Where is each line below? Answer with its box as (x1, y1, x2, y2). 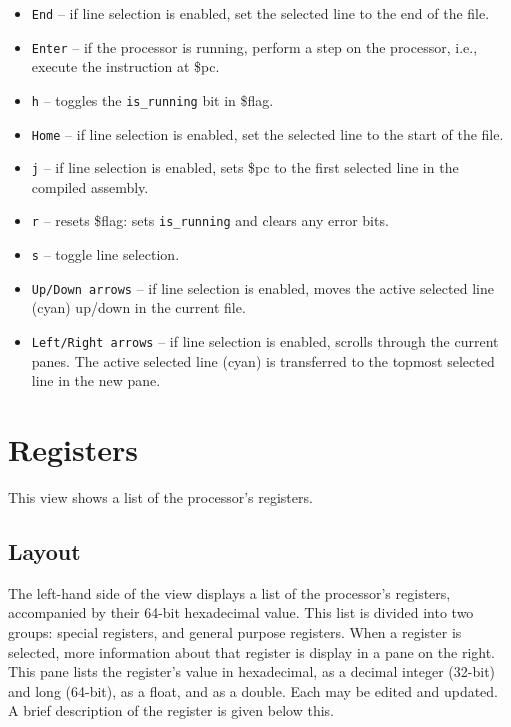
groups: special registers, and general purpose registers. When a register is (8, 621, 462, 642)
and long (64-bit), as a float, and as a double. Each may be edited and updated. (8, 680, 498, 701)
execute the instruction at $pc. (31, 56, 220, 77)
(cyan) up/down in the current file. (31, 297, 246, 318)
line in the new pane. (31, 370, 161, 391)
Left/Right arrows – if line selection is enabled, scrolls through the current (31, 331, 499, 352)
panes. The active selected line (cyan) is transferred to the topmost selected (31, 350, 495, 371)
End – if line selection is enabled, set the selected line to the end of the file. (31, 3, 490, 23)
